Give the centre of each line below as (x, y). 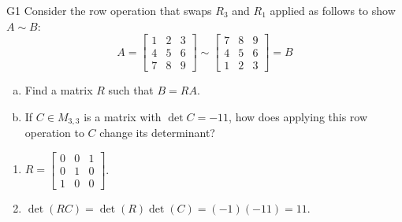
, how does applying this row (298, 116)
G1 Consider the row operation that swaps (109, 10)
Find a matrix (59, 90)
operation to (54, 133)
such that (131, 90)
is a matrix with (123, 116)
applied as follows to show (333, 10)
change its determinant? (157, 133)
